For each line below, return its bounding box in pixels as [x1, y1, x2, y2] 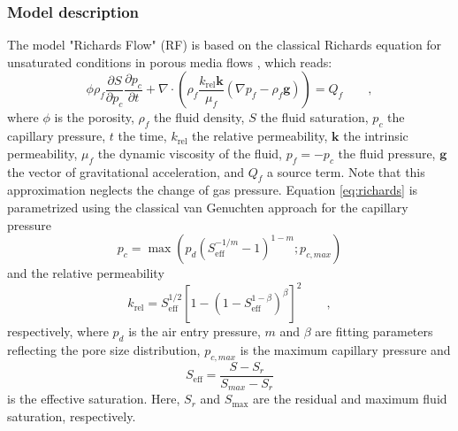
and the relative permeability [7, 264, 164, 282]
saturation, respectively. [7, 406, 136, 425]
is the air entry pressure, [128, 322, 261, 341]
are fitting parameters [315, 322, 433, 341]
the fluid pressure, [338, 143, 436, 162]
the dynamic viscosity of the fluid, [97, 143, 282, 162]
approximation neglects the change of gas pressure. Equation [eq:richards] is [7, 181, 418, 199]
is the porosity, [54, 108, 134, 127]
